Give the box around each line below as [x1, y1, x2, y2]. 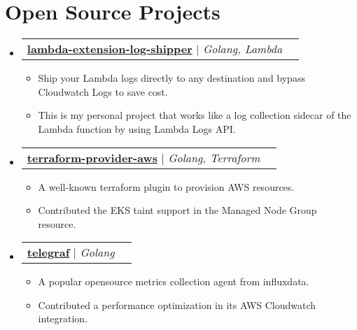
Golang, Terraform [168, 149, 260, 166]
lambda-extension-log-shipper [27, 41, 192, 57]
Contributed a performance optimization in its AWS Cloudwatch [38, 297, 316, 312]
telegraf [27, 244, 70, 261]
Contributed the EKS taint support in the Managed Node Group [38, 203, 317, 217]
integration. [38, 311, 88, 326]
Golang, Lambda [202, 41, 283, 57]
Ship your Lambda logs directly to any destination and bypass [38, 71, 305, 85]
